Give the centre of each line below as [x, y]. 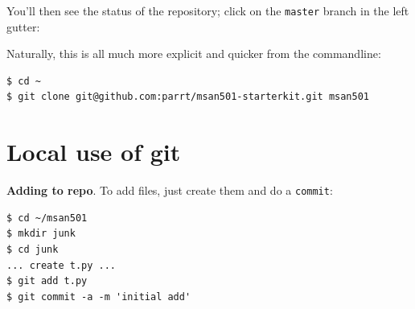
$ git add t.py [47, 281]
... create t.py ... [62, 265]
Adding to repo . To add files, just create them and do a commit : [170, 190]
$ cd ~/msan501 [47, 218]
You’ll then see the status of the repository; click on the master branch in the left [208, 10]
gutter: [23, 26]
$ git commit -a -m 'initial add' [99, 297]
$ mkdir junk [41, 234]
